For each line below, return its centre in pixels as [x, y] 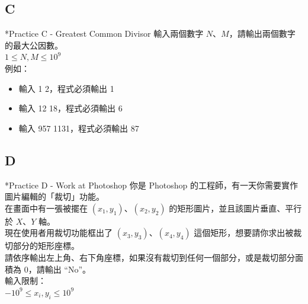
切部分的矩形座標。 [42, 246]
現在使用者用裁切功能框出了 [59, 233]
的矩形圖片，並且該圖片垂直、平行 [235, 208]
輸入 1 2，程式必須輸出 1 [66, 88]
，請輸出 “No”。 [60, 269]
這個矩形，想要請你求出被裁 [248, 233]
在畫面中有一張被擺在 [46, 208]
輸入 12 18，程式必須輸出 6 [70, 108]
